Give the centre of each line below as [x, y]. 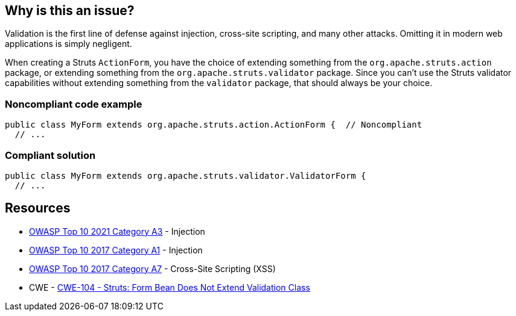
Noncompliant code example [74, 104]
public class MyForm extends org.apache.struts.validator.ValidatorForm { [186, 175]
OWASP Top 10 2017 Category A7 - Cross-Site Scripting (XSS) [152, 268]
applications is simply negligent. [68, 44]
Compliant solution [50, 155]
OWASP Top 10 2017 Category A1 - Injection [116, 250]
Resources [38, 208]
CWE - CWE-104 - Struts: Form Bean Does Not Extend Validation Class [170, 287]
